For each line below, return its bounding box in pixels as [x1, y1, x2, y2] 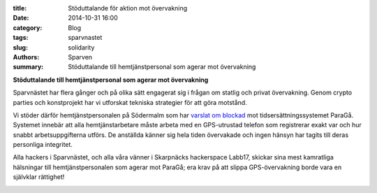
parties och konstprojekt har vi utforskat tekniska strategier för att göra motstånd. [13, 98, 247, 106]
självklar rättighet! [13, 173, 65, 181]
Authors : [13, 52, 40, 61]
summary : [13, 63, 44, 71]
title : [13, 4, 27, 12]
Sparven [68, 52, 93, 61]
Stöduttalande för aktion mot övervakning [68, 4, 188, 12]
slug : [13, 43, 28, 52]
